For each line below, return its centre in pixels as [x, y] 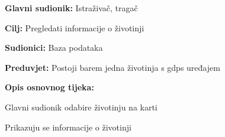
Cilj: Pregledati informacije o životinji [75, 27]
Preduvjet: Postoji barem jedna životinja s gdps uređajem [112, 67]
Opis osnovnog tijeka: [49, 87]
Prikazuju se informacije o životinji [68, 127]
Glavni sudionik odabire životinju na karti [81, 107]
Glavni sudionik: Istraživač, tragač [71, 8]
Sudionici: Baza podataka [54, 48]
